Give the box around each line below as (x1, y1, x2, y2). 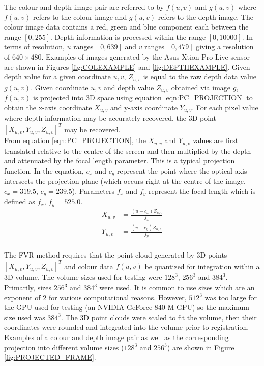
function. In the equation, (4, 165, 84, 176)
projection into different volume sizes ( (4, 342, 124, 352)
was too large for (204, 292, 257, 302)
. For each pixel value (192, 102, 258, 112)
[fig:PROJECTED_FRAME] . (4, 352, 96, 362)
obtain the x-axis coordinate (4, 102, 92, 112)
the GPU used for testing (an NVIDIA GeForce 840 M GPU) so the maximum (4, 302, 250, 313)
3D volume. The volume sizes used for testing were (4, 272, 162, 283)
